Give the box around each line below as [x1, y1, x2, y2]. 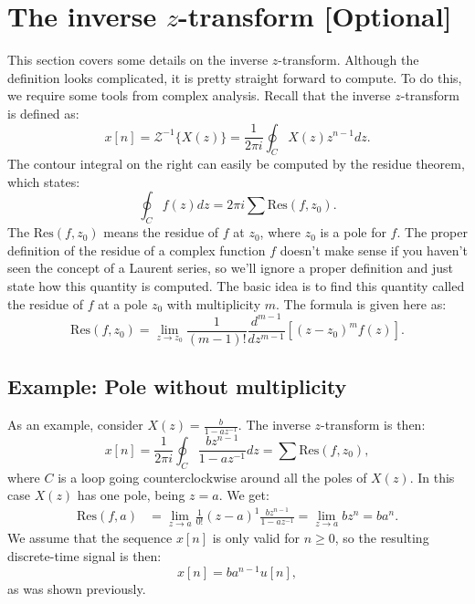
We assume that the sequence [7, 528, 173, 547]
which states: [7, 172, 80, 191]
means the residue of [103, 223, 219, 242]
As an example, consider [7, 415, 143, 434]
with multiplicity [166, 294, 261, 313]
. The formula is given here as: [276, 294, 447, 313]
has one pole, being [77, 485, 185, 505]
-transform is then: [321, 415, 426, 434]
